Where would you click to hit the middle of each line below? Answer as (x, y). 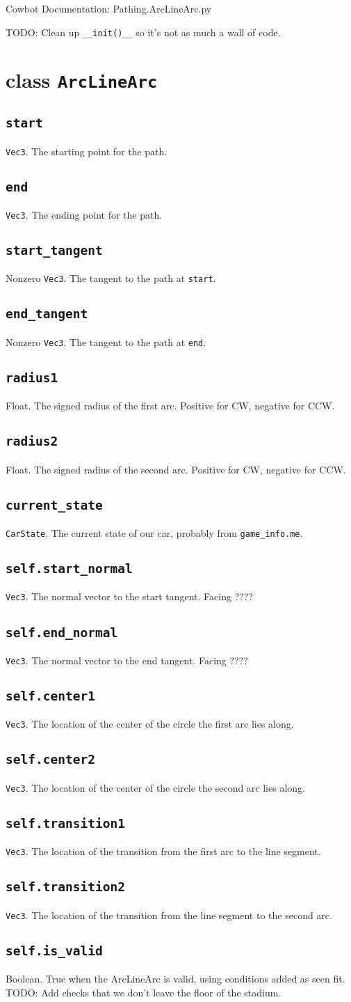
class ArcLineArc (82, 80)
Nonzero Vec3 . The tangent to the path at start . (111, 278)
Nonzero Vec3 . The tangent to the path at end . (106, 342)
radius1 (32, 377)
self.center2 (50, 760)
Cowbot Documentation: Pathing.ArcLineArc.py (109, 8)
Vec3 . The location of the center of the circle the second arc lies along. (155, 787)
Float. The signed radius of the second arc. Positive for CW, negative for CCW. (176, 469)
